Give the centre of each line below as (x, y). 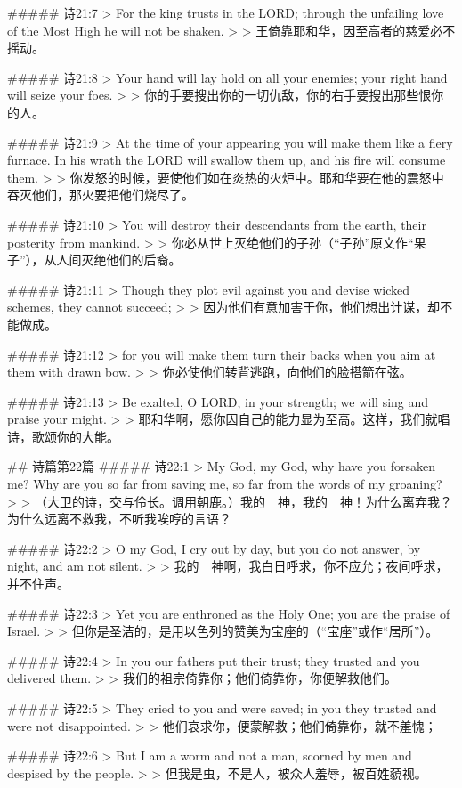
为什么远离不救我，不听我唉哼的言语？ (119, 519)
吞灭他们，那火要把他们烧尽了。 (101, 195)
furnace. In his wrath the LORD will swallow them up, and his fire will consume (227, 160)
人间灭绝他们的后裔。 (119, 260)
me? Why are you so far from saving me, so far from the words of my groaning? (225, 484)
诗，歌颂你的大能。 (63, 436)
